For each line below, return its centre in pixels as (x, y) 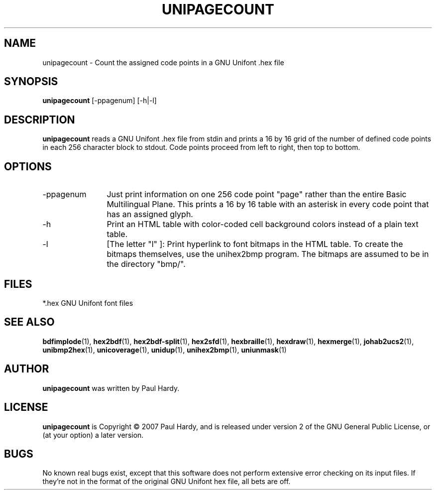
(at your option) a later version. (93, 435)
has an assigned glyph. (150, 214)
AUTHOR (27, 369)
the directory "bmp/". (146, 264)
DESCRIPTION (40, 120)
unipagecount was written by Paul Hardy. (111, 388)
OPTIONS (28, 166)
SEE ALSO (29, 322)
